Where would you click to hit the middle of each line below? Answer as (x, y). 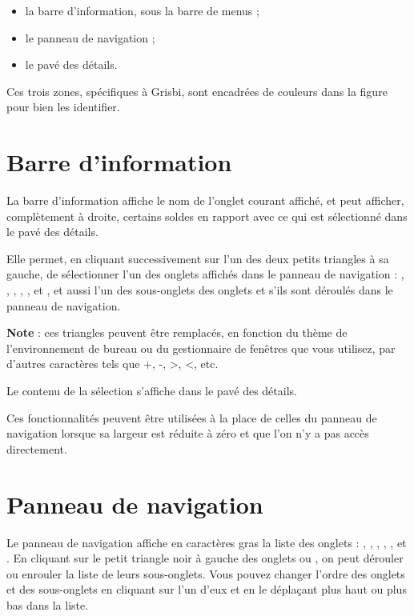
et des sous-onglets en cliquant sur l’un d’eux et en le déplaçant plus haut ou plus (207, 589)
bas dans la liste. (48, 604)
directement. (37, 448)
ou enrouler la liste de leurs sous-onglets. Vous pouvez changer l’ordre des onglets (206, 573)
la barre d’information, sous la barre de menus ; (142, 10)
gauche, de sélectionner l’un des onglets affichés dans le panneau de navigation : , (205, 274)
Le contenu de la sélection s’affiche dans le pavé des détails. (152, 391)
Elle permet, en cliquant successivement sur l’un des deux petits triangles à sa (198, 258)
